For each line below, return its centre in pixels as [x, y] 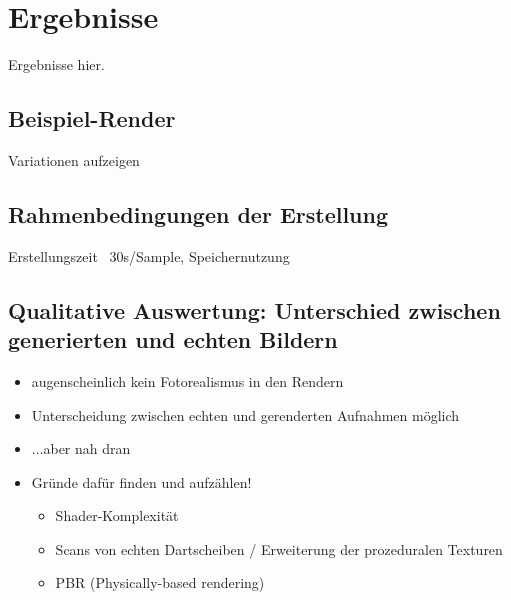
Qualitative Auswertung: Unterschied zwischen [254, 309]
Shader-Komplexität [117, 515]
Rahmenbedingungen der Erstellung [198, 213]
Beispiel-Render [92, 118]
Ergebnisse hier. [56, 64]
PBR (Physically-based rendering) [160, 582]
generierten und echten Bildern [173, 339]
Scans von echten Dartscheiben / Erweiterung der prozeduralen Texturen [279, 548]
